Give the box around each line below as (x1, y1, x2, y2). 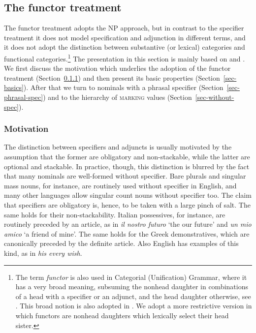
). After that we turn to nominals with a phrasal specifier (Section (23, 82, 224, 92)
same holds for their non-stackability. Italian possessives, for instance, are (4, 209, 225, 219)
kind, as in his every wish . (4, 247, 82, 258)
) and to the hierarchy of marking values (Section (43, 92, 192, 102)
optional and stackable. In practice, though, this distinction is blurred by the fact (4, 161, 250, 171)
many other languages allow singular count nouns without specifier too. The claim (4, 190, 252, 200)
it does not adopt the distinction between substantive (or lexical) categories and (4, 42, 245, 52)
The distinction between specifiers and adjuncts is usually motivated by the (4, 142, 232, 152)
